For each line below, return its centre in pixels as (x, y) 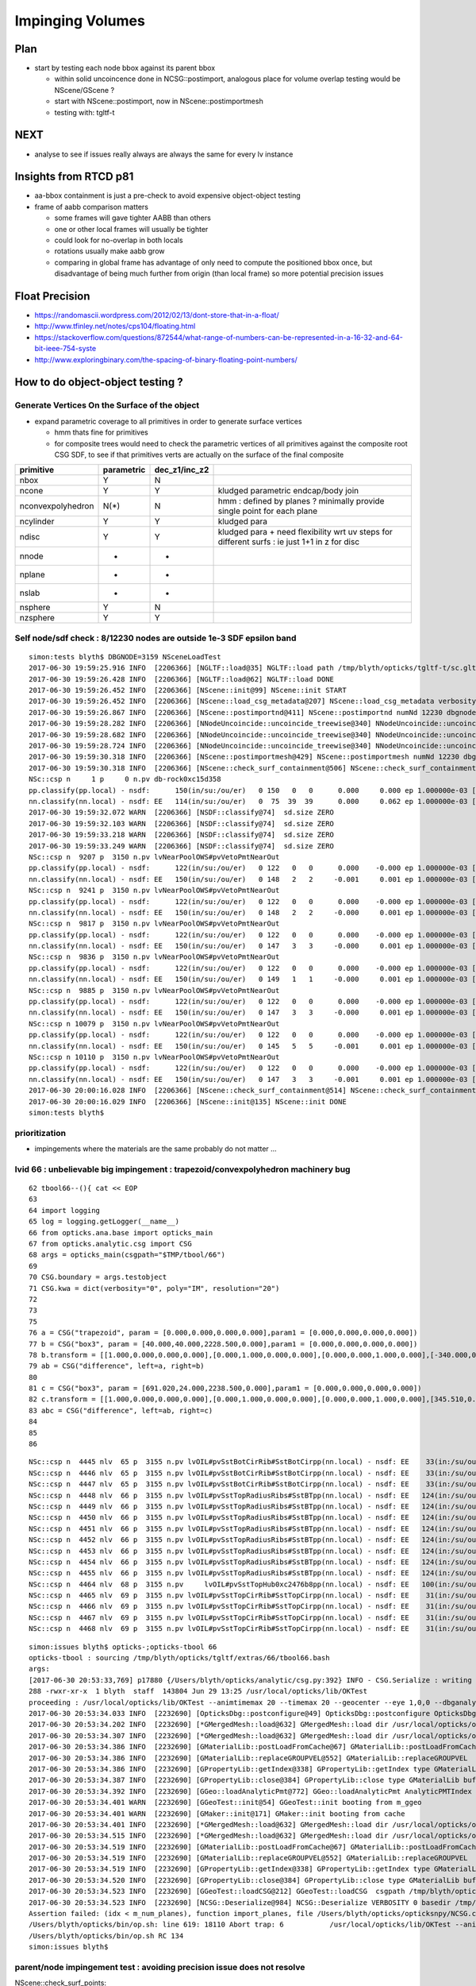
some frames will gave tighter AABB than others (133, 218)
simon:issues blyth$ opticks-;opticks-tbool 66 (123, 1647)
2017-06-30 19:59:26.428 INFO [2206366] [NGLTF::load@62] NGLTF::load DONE (182, 679)
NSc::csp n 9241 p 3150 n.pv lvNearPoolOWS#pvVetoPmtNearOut (154, 891)
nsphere (35, 608)
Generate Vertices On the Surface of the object (107, 405)
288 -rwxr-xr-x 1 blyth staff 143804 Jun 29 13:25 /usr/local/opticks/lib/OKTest (198, 1691)
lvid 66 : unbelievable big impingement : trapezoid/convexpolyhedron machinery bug (182, 1169)
